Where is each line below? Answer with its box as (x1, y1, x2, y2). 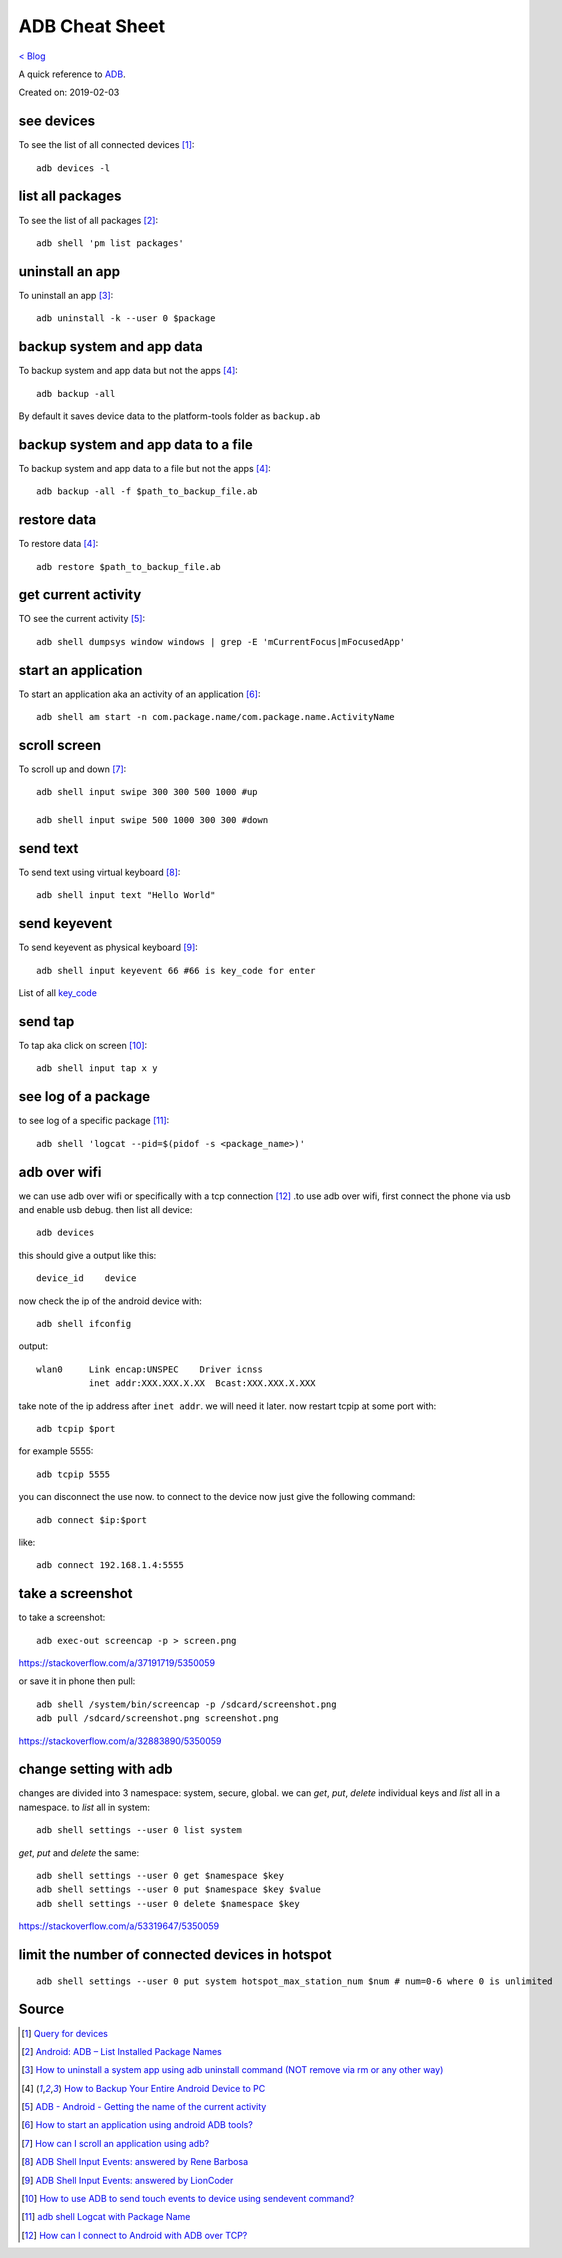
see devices (18, 113, 96, 130)
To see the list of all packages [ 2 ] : (18, 214, 159, 226)
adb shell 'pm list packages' (36, 237, 185, 249)
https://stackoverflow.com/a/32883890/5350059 (18, 1735, 222, 1747)
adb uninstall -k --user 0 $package (36, 313, 216, 324)
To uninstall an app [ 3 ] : (18, 289, 114, 301)
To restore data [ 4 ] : (18, 538, 99, 550)
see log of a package (18, 1088, 151, 1105)
